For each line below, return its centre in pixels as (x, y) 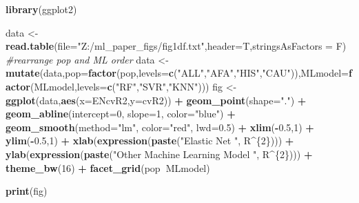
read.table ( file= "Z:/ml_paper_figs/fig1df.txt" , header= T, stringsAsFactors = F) (176, 46)
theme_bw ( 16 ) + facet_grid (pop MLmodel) (108, 167)
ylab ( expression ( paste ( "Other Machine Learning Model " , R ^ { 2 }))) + (159, 154)
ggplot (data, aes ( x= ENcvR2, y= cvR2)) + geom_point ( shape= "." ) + (156, 100)
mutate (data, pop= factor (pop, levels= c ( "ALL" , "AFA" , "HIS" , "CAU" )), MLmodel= (177, 73)
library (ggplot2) (41, 9)
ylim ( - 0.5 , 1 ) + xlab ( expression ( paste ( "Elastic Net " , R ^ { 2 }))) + (150, 141)
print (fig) (27, 191)
